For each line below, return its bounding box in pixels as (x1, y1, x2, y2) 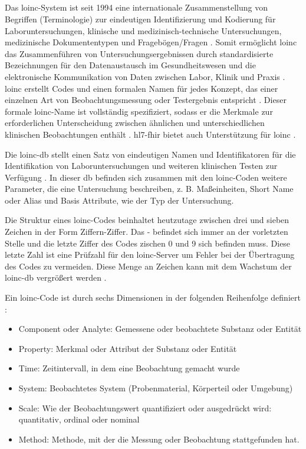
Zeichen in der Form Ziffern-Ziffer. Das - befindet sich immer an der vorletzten (5, 225, 288, 238)
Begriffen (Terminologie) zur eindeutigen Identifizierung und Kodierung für (5, 12, 276, 25)
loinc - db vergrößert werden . (5, 271, 107, 284)
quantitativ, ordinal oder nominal (18, 413, 140, 425)
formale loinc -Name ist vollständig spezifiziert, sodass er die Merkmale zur (5, 105, 273, 117)
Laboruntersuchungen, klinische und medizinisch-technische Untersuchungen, (5, 24, 282, 36)
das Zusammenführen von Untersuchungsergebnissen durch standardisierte (5, 47, 274, 59)
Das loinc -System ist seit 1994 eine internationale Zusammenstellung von (5, 1, 268, 14)
